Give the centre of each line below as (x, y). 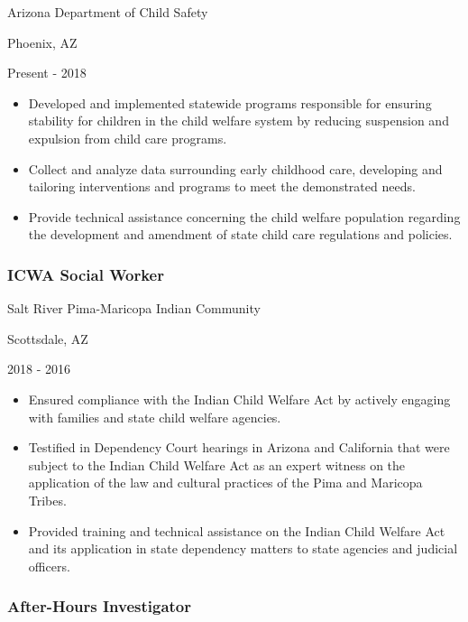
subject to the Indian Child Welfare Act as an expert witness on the (217, 464)
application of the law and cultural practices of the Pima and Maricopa (225, 483)
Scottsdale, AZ (48, 338)
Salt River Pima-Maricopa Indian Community (134, 308)
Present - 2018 (47, 73)
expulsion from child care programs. (128, 138)
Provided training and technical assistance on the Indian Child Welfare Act (237, 530)
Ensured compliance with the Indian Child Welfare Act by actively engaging (239, 399)
